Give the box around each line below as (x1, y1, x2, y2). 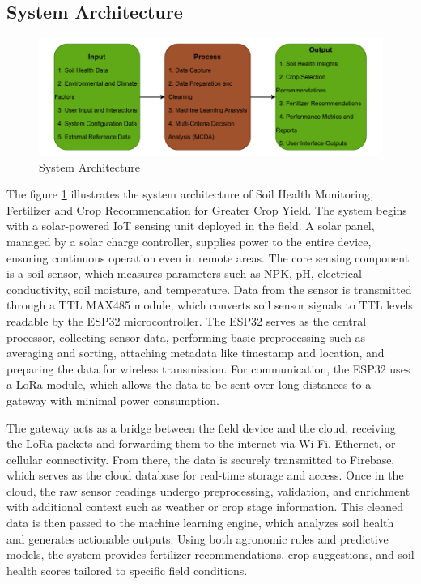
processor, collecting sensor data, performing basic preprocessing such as (6, 328, 366, 345)
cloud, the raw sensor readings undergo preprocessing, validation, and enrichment (6, 482, 410, 499)
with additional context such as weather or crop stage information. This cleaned (6, 498, 404, 515)
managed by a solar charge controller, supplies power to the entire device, (6, 232, 372, 249)
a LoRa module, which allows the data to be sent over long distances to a (6, 376, 372, 393)
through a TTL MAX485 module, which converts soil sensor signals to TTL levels (6, 296, 413, 313)
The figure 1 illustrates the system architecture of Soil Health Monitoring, (6, 185, 373, 202)
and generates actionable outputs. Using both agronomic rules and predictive (6, 530, 389, 547)
